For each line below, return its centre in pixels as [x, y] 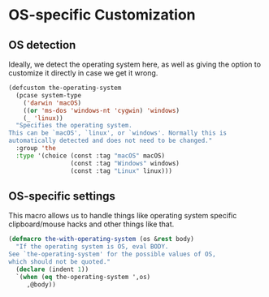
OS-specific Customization [102, 15]
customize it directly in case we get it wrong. [83, 73]
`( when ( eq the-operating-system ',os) [83, 277]
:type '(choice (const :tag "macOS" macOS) [90, 156]
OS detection [42, 45]
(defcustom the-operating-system [65, 88]
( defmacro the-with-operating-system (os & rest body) [102, 239]
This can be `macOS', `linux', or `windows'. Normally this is [118, 133]
